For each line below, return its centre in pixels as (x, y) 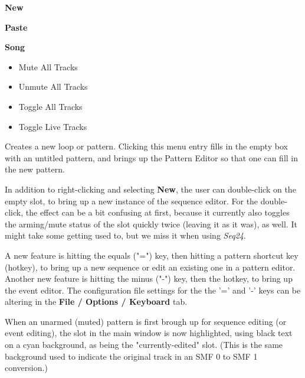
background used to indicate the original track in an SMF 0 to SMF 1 (131, 356)
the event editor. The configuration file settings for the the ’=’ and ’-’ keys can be (153, 290)
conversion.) (26, 368)
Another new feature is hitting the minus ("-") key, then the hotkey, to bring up (149, 278)
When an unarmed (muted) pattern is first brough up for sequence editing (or (146, 321)
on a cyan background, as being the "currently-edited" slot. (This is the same (144, 345)
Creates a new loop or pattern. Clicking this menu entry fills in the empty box (146, 146)
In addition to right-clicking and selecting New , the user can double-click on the (150, 189)
